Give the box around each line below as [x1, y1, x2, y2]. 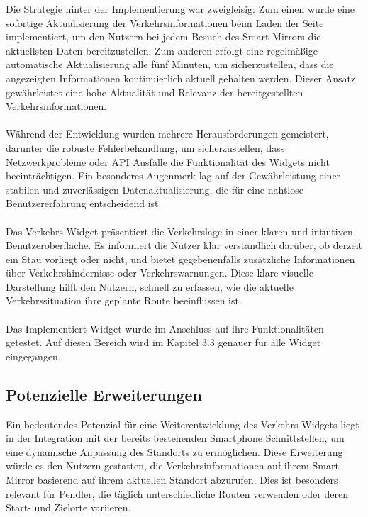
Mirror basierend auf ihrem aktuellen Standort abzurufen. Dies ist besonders [6, 472, 338, 487]
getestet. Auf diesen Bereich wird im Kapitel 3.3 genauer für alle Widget [6, 335, 321, 350]
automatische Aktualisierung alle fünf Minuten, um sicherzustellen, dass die [6, 57, 334, 72]
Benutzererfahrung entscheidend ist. [6, 196, 162, 211]
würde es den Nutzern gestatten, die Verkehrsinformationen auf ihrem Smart [6, 458, 339, 473]
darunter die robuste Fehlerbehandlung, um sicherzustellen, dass [6, 140, 285, 155]
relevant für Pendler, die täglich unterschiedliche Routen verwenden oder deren [6, 486, 348, 501]
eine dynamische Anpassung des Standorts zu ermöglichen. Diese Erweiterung [6, 444, 343, 459]
